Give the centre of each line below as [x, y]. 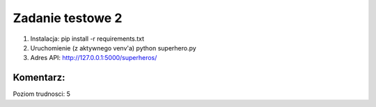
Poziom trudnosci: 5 [42, 94]
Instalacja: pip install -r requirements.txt [87, 39]
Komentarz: [39, 78]
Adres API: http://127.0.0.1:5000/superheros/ [94, 58]
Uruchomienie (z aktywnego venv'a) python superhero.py [113, 48]
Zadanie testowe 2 [68, 18]
